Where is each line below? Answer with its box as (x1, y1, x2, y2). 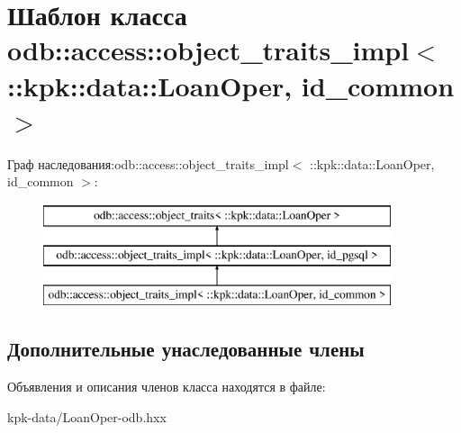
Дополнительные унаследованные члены (7, 335, 365, 363)
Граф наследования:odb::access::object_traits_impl (7, 154, 289, 173)
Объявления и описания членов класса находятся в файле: (7, 377, 326, 396)
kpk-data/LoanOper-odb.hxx (7, 407, 167, 426)
